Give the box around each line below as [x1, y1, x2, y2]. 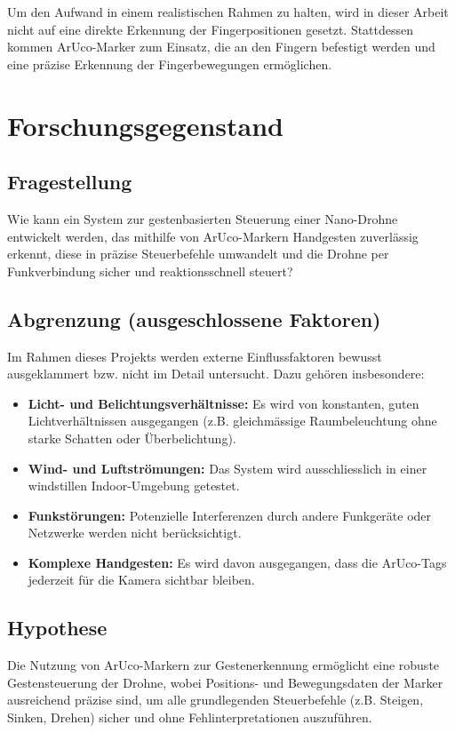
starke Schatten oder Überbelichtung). [28, 428, 236, 447]
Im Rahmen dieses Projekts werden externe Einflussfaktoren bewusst [7, 347, 382, 365]
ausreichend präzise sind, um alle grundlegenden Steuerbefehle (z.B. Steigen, [7, 690, 424, 709]
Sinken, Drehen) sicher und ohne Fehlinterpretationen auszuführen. [7, 708, 372, 727]
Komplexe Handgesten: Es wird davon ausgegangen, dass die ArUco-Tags [28, 553, 447, 571]
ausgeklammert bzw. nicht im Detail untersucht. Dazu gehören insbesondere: [7, 364, 425, 383]
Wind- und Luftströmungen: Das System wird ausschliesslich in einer [28, 458, 427, 477]
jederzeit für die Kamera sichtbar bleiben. [28, 570, 255, 589]
